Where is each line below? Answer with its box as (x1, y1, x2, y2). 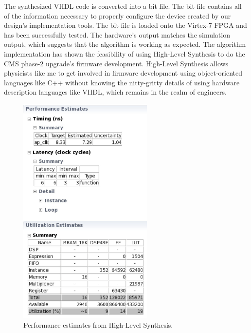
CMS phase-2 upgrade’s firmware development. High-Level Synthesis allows (4, 58, 229, 68)
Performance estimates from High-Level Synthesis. (23, 320, 173, 330)
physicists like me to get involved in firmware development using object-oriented (4, 68, 242, 78)
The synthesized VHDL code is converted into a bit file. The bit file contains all (4, 1, 242, 11)
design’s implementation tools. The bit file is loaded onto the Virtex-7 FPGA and (4, 20, 247, 30)
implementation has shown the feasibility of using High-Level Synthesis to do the (4, 48, 245, 59)
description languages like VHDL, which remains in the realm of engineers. (4, 87, 227, 97)
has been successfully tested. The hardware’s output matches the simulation (4, 29, 230, 39)
